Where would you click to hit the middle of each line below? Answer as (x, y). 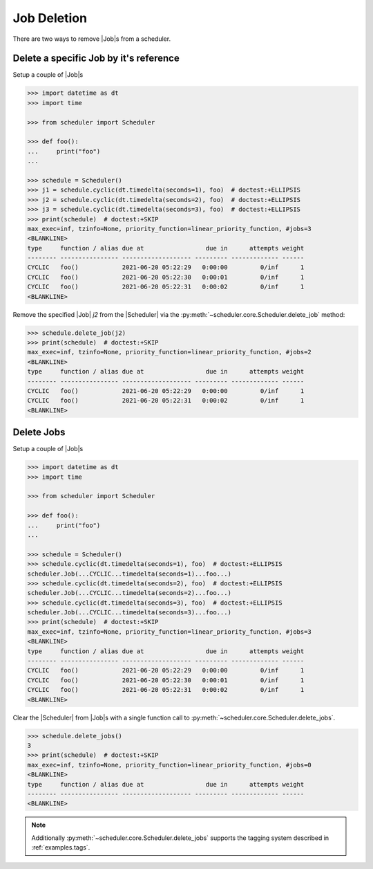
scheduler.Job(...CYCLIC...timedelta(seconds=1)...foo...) (129, 574)
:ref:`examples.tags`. (61, 848)
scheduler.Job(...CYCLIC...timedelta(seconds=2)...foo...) (129, 593)
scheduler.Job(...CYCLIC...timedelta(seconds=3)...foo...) (129, 613)
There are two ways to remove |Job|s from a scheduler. (92, 39)
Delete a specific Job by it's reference (96, 58)
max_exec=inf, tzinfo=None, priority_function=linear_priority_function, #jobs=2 (170, 352)
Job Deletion (50, 18)
